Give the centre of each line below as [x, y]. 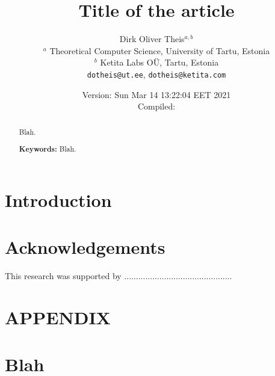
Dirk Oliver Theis [152, 39]
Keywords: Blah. [48, 149]
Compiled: [156, 106]
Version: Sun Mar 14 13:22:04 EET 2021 [156, 94]
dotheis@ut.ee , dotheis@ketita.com [156, 74]
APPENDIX [58, 317]
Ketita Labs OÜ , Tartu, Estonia [159, 62]
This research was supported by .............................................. [119, 276]
